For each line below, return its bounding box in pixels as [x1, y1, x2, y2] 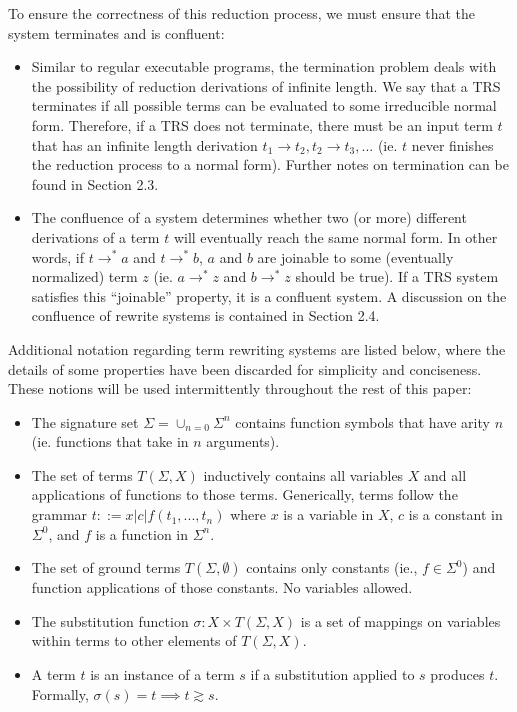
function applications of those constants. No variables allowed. [31, 577, 413, 598]
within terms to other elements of [31, 630, 237, 651]
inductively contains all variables [203, 464, 404, 485]
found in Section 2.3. [31, 173, 159, 194]
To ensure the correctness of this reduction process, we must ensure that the [8, 3, 476, 23]
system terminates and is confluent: [8, 22, 225, 43]
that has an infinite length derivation [31, 134, 258, 155]
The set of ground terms [31, 557, 181, 578]
